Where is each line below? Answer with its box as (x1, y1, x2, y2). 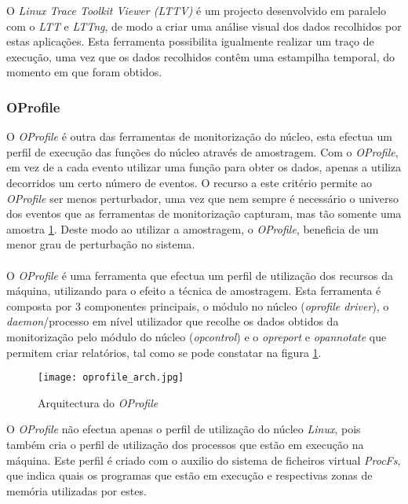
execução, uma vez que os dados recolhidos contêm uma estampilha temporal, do (6, 48, 395, 64)
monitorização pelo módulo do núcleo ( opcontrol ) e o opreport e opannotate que (6, 328, 387, 344)
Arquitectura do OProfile (38, 394, 158, 410)
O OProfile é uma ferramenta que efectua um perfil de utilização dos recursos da (6, 267, 394, 283)
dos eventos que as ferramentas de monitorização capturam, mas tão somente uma (6, 205, 402, 222)
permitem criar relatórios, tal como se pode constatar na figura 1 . (6, 344, 322, 360)
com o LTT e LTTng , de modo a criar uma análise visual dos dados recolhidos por (6, 17, 402, 34)
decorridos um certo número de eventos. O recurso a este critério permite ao (6, 174, 373, 190)
